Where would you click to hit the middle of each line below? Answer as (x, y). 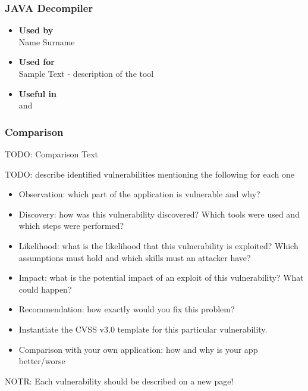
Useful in (38, 93)
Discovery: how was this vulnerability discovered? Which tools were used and (159, 214)
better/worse (42, 361)
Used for (37, 62)
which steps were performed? (71, 226)
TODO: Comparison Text (52, 154)
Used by (36, 30)
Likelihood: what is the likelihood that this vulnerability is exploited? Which (158, 245)
